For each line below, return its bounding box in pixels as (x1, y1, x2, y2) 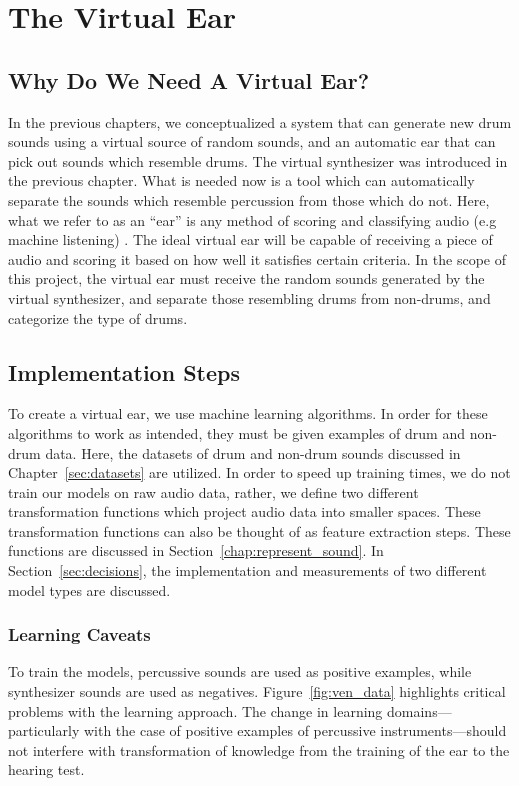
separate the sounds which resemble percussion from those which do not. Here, (8, 189, 490, 210)
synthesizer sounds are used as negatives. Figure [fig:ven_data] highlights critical (8, 681, 506, 702)
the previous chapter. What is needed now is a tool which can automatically (8, 170, 475, 191)
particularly (8, 720, 80, 741)
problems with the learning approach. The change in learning (8, 700, 383, 721)
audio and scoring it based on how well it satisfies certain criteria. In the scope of (8, 248, 506, 269)
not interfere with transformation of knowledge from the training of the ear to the (8, 739, 510, 760)
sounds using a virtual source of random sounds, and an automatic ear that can (8, 131, 496, 152)
